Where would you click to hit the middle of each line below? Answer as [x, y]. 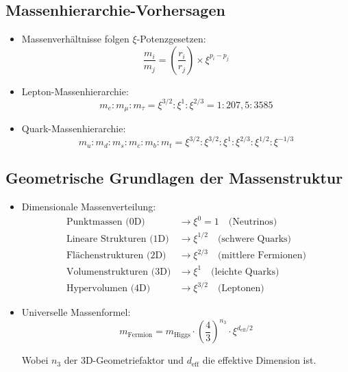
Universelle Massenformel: [76, 312]
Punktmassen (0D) [105, 222]
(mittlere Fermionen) [262, 256]
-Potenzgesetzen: [171, 39]
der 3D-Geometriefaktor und [124, 360]
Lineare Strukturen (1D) [117, 239]
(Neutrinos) [253, 222]
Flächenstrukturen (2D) [116, 256]
